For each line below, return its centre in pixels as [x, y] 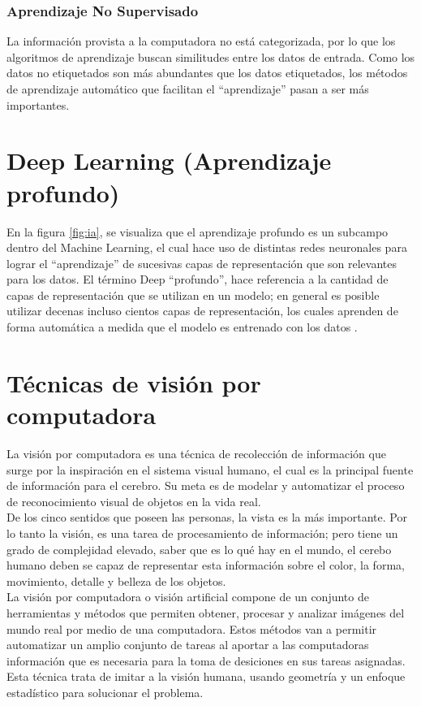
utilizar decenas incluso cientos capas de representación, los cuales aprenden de [202, 311]
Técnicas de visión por [134, 382]
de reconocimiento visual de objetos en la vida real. [134, 501]
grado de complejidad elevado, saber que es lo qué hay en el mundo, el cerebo [199, 549]
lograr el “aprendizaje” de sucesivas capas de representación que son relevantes [202, 263]
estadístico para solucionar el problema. [105, 692]
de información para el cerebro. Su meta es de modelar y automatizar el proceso [206, 485]
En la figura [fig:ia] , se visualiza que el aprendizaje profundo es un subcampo [198, 231]
